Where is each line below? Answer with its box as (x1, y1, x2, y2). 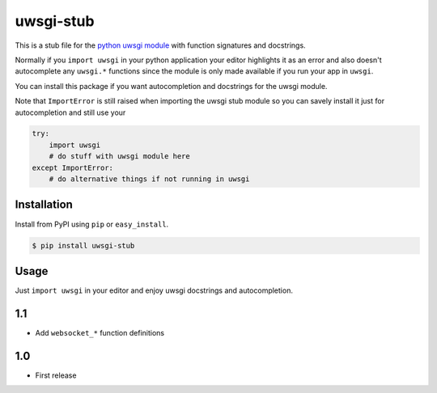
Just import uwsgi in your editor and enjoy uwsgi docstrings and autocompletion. (15, 285, 293, 295)
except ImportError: (32, 163, 113, 172)
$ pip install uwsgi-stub (32, 241, 135, 250)
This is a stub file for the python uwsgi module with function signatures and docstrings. (15, 40, 307, 50)
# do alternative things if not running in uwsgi (49, 175, 250, 184)
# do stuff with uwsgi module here (49, 152, 190, 161)
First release (35, 370, 77, 380)
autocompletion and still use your (15, 108, 126, 117)
